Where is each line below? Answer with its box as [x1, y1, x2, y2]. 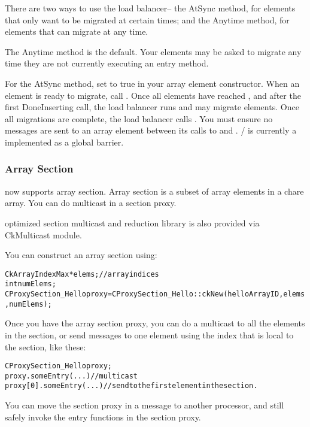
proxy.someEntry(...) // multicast [5, 371, 138, 380]
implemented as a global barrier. [5, 135, 124, 148]
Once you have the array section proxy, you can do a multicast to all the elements [5, 317, 305, 329]
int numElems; [5, 280, 56, 289]
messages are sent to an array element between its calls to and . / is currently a [5, 124, 297, 137]
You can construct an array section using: [5, 249, 157, 261]
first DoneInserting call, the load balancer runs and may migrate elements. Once [5, 101, 299, 113]
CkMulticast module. [5, 228, 82, 241]
